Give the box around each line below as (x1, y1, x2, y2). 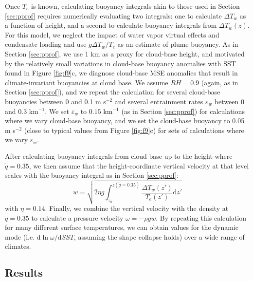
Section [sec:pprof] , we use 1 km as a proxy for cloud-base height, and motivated (5, 48, 245, 58)
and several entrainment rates (114, 96, 203, 106)
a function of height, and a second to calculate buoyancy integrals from (5, 20, 217, 30)
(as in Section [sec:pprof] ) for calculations (121, 106, 245, 116)
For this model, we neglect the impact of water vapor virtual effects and (5, 29, 219, 39)
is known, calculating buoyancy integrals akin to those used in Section (31, 1, 240, 11)
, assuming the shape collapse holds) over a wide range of (73, 231, 245, 242)
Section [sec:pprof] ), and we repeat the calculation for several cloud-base (5, 87, 220, 97)
